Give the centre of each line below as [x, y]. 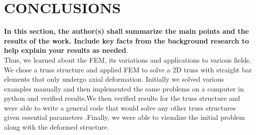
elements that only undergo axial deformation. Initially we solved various [114, 79]
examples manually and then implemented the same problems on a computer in [124, 88]
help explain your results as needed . [66, 50]
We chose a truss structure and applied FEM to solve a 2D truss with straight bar [128, 69]
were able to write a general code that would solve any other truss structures [120, 107]
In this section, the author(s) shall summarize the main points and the [127, 31]
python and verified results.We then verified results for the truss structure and [122, 98]
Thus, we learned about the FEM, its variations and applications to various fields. [128, 59]
